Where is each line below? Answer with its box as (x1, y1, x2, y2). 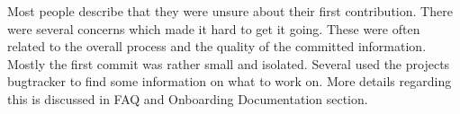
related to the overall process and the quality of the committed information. (7, 37, 427, 56)
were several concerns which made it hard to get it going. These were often (7, 19, 420, 38)
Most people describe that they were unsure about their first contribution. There (7, 2, 453, 20)
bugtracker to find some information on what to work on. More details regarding (7, 72, 452, 91)
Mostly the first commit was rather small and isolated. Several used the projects (7, 54, 450, 73)
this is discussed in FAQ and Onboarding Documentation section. (7, 89, 368, 108)
